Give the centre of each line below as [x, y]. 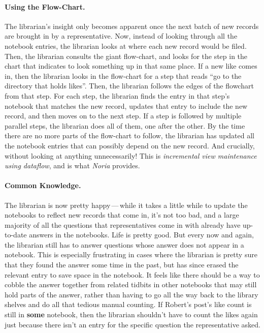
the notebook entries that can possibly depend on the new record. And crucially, [130, 145]
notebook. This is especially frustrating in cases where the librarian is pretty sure [131, 254]
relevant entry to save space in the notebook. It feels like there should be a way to [132, 274]
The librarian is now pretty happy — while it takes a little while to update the [126, 205]
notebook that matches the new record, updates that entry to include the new [126, 105]
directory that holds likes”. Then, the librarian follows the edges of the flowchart [129, 86]
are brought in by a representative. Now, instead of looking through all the [121, 36]
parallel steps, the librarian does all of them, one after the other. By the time [125, 125]
